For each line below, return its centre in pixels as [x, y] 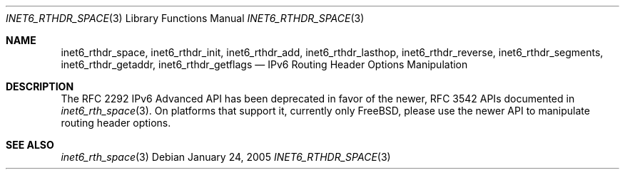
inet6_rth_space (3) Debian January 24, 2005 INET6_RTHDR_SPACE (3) [226, 157]
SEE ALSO [30, 145]
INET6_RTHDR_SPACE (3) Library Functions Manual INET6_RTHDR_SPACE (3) [185, 18]
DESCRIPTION [40, 86]
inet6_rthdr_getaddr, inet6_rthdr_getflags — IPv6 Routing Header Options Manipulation [264, 64]
